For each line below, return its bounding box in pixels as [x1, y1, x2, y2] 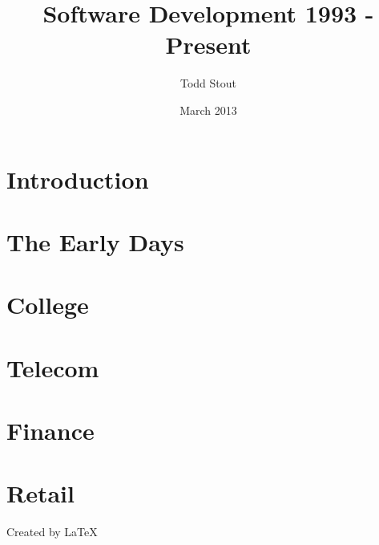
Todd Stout [179, 75, 237, 92]
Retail [6, 477, 75, 510]
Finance [6, 414, 95, 446]
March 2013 [179, 101, 237, 118]
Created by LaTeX [6, 523, 98, 540]
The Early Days [6, 225, 184, 258]
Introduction [6, 162, 149, 195]
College [6, 288, 89, 321]
